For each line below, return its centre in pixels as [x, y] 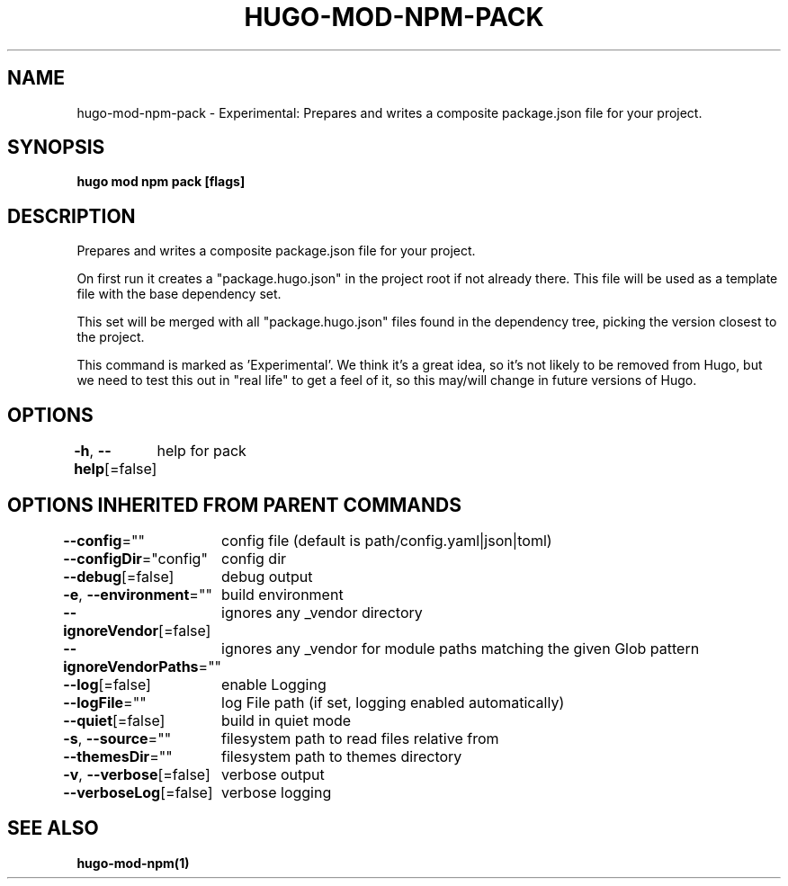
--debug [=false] [119, 576]
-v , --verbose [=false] [137, 774]
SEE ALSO [53, 828]
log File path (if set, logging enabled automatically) [393, 702]
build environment [282, 594]
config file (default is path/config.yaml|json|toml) [387, 540]
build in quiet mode [287, 720]
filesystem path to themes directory [342, 756]
